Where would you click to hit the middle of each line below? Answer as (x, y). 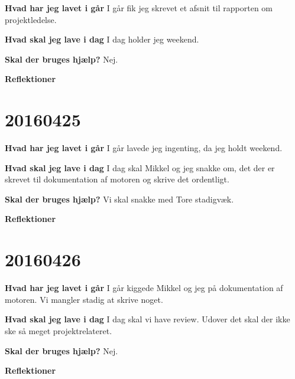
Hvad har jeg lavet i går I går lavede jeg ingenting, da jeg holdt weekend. (144, 148)
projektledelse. (31, 19)
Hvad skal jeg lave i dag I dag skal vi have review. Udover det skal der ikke (147, 319)
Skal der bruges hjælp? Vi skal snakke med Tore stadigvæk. (119, 199)
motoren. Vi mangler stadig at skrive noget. (84, 299)
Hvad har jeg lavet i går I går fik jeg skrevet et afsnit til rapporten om (139, 8)
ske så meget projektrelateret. (59, 330)
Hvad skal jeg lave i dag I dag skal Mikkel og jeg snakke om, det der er (140, 167)
